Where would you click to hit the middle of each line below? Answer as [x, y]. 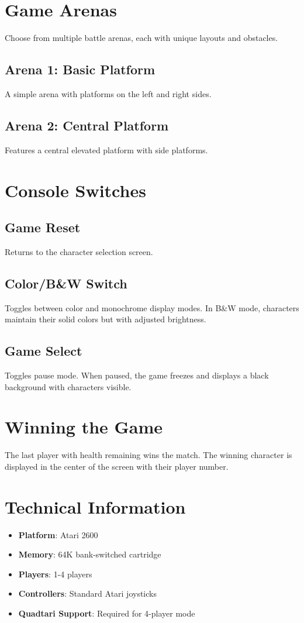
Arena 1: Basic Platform [80, 69]
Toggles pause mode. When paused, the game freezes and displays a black [137, 375]
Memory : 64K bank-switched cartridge [90, 554]
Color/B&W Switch [66, 283]
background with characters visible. [68, 386]
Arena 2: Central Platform [87, 125]
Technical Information [95, 506]
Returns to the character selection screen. [79, 251]
